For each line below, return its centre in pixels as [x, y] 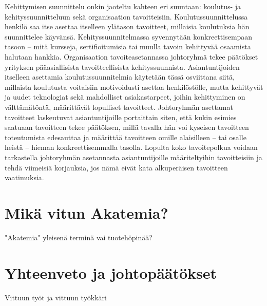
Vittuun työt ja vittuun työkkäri [56, 297]
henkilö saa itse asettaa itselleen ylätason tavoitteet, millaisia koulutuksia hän [127, 26]
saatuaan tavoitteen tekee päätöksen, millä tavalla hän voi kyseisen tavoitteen [127, 127]
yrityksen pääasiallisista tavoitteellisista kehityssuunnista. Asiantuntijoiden [122, 66]
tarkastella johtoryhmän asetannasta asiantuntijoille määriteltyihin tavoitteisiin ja [133, 157]
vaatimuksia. [24, 177]
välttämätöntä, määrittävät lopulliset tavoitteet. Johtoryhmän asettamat [119, 107]
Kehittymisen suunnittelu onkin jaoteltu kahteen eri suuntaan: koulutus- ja [123, 6]
